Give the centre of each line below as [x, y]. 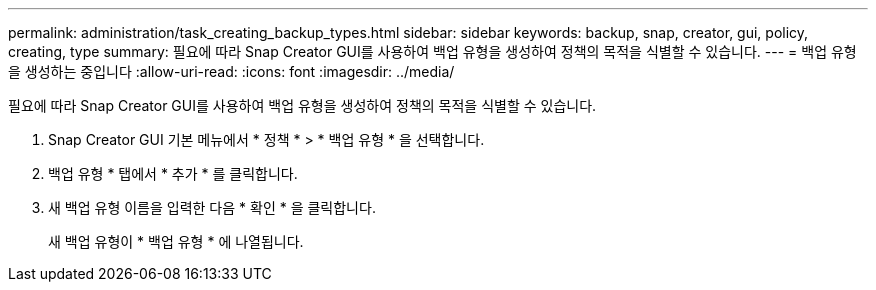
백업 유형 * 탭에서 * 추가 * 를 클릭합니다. [173, 173]
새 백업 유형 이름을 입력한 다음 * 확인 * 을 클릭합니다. [212, 207]
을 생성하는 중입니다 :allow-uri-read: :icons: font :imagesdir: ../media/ [231, 71]
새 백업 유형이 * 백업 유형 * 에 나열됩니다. [176, 241]
